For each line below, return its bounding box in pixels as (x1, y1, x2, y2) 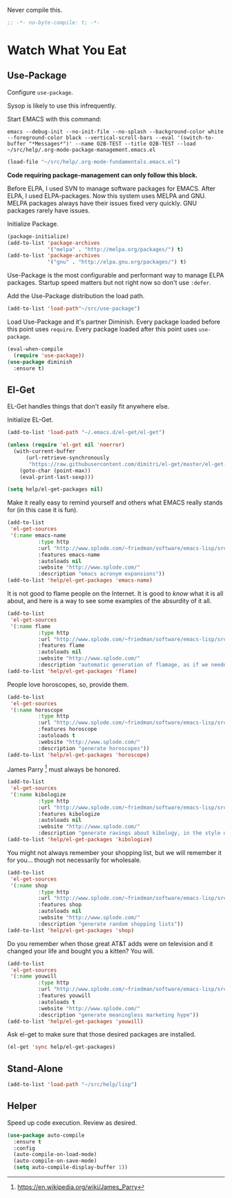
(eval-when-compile (7, 346, 64, 353)
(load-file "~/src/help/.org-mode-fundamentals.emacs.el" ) (7, 158, 181, 165)
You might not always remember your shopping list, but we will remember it (7, 848, 222, 856)
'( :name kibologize (10, 791, 67, 798)
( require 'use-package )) (13, 352, 85, 359)
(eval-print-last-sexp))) (19, 473, 95, 480)
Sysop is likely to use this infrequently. (7, 101, 117, 110)
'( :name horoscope (10, 707, 64, 714)
